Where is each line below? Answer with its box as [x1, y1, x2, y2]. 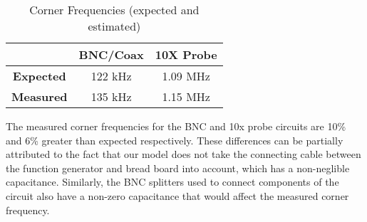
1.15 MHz [162, 88, 210, 105]
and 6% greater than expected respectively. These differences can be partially [6, 132, 343, 147]
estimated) [88, 18, 141, 34]
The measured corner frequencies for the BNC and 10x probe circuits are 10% [6, 119, 346, 133]
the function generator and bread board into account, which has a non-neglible [6, 160, 350, 175]
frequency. [6, 202, 50, 217]
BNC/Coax [78, 46, 144, 63]
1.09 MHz [162, 68, 210, 84]
